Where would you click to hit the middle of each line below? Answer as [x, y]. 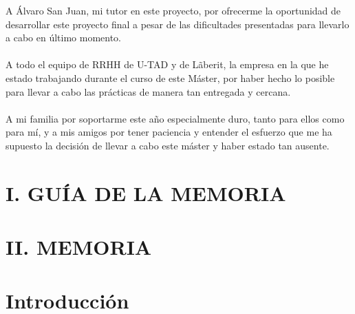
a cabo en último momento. [63, 38]
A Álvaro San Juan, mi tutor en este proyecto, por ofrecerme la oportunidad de [173, 10]
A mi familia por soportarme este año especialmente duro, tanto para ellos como [175, 118]
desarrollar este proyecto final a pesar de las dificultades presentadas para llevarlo [177, 24]
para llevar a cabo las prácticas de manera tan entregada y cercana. [148, 91]
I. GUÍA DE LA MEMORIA [146, 192]
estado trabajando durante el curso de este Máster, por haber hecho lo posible [170, 77]
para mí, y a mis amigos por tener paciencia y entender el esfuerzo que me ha [169, 132]
